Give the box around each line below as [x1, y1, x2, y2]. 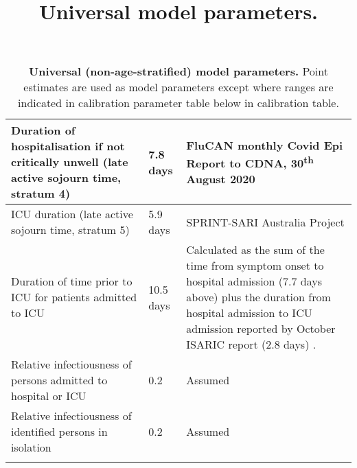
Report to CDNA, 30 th [186, 152, 314, 172]
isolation [11, 439, 51, 456]
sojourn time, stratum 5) [11, 222, 130, 238]
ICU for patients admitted [11, 289, 137, 305]
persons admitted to [11, 372, 108, 388]
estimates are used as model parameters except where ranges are [23, 79, 334, 95]
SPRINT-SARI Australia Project [186, 213, 345, 230]
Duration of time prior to [11, 273, 133, 290]
